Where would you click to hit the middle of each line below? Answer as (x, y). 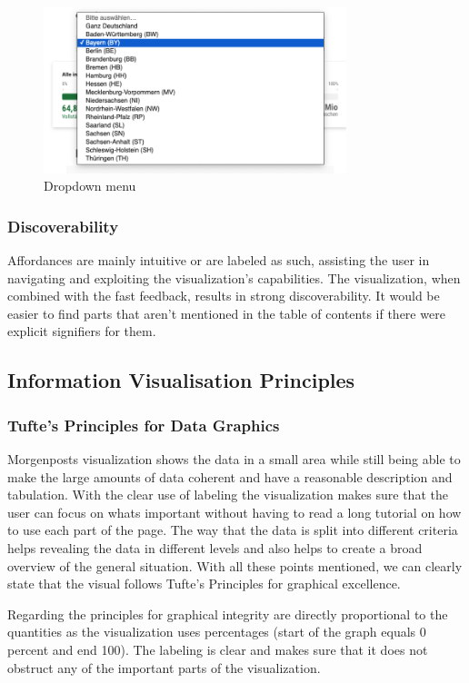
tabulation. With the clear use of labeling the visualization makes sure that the (228, 495)
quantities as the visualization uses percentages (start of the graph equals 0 (217, 632)
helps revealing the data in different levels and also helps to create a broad (215, 548)
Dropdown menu (90, 186)
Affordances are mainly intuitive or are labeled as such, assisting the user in (219, 260)
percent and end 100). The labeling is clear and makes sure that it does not (218, 649)
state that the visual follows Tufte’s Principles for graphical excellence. (204, 584)
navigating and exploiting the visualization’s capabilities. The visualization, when (234, 277)
